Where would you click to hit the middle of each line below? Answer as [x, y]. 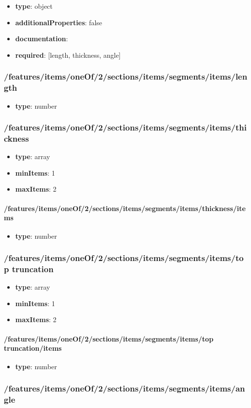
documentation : [42, 39]
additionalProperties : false [59, 22]
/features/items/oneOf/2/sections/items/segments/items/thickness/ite [125, 208]
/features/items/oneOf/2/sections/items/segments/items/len [126, 76]
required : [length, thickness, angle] [68, 55]
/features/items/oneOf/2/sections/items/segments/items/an [125, 388]
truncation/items [33, 348]
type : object [34, 6]
